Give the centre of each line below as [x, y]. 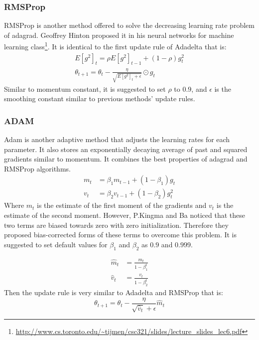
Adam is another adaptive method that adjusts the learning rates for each [117, 139]
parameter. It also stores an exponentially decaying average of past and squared [126, 149]
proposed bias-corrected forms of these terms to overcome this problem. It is [121, 235]
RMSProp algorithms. [37, 168]
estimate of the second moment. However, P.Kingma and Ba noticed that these [125, 215]
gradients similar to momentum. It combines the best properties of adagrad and [126, 159]
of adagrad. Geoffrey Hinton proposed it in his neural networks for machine [119, 35]
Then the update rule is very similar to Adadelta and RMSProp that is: [114, 292]
